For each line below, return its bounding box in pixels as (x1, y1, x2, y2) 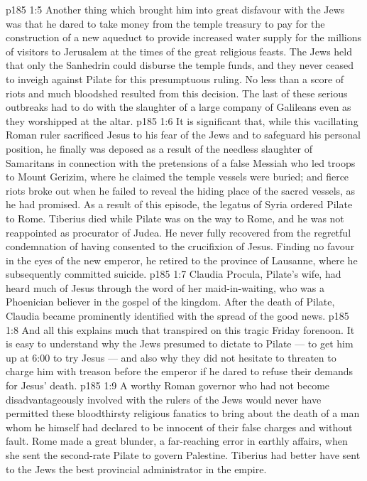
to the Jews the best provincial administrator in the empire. (6, 461, 267, 476)
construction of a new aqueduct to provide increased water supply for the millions (6, 30, 362, 45)
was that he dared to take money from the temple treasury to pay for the (6, 16, 325, 31)
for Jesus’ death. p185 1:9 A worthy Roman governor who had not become (6, 378, 330, 393)
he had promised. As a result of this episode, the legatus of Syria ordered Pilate (6, 197, 353, 212)
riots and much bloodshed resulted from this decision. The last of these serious (6, 85, 348, 100)
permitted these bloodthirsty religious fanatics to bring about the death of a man (6, 406, 360, 421)
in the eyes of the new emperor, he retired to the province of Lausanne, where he (6, 252, 358, 267)
